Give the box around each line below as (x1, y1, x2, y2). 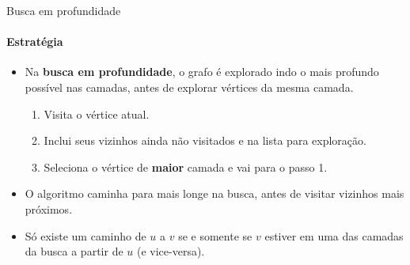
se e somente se (178, 227, 252, 244)
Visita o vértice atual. (44, 105, 150, 122)
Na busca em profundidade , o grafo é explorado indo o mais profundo (25, 63, 379, 80)
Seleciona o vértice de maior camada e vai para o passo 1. (44, 158, 328, 175)
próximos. (25, 200, 73, 217)
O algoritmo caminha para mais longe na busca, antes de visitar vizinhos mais (25, 185, 404, 202)
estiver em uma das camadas (264, 227, 404, 244)
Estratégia (6, 33, 63, 50)
